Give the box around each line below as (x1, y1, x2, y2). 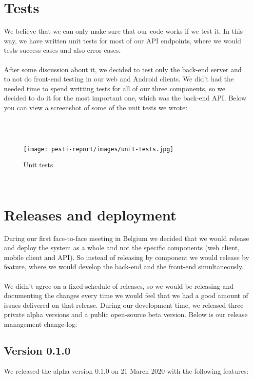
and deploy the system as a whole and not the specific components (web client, (4, 242, 240, 253)
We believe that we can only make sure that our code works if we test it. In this (4, 26, 243, 36)
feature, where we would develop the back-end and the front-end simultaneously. (4, 261, 244, 272)
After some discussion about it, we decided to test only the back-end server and (4, 64, 242, 74)
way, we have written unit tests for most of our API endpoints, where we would (4, 35, 241, 45)
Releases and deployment (4, 204, 177, 224)
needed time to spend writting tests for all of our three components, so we (4, 83, 225, 93)
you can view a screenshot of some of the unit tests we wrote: (4, 102, 188, 112)
